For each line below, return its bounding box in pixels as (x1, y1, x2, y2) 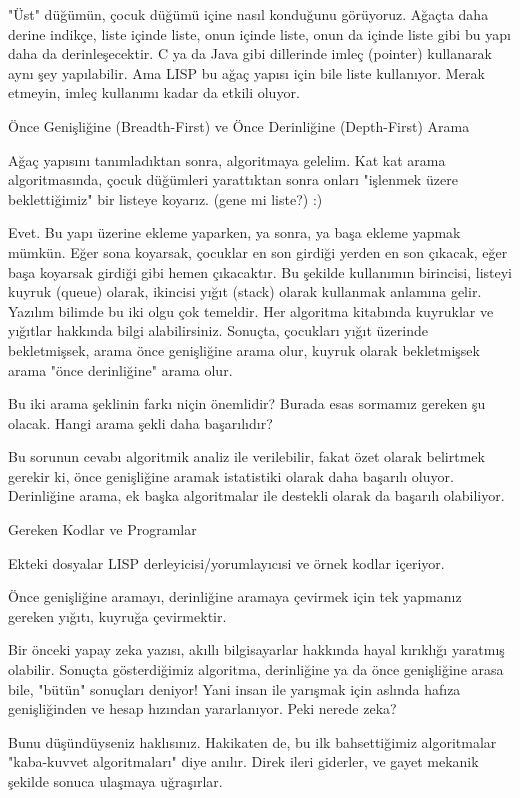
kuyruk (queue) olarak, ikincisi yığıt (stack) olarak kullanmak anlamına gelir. (8, 281, 482, 302)
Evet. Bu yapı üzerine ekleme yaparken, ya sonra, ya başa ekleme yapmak (8, 222, 461, 243)
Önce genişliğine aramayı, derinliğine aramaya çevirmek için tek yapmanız (8, 586, 462, 607)
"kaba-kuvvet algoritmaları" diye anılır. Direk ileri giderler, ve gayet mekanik (8, 751, 479, 772)
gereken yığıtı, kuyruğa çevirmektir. (8, 605, 227, 626)
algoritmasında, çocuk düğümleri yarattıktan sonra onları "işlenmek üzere (8, 169, 458, 190)
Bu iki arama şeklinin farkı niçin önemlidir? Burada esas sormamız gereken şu (8, 393, 486, 414)
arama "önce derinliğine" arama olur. (8, 359, 233, 380)
